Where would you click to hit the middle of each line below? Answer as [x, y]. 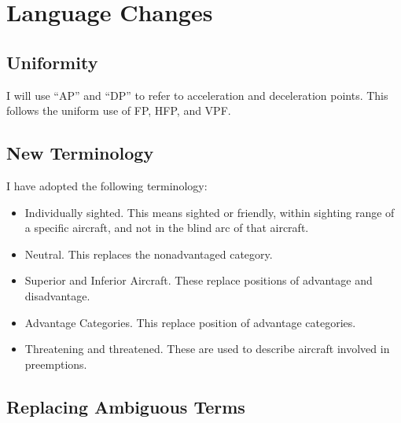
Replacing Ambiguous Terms [126, 406]
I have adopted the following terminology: [107, 185]
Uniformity [52, 62]
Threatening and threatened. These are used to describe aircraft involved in [207, 349]
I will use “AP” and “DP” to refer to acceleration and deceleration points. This [197, 95]
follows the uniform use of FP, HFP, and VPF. [119, 110]
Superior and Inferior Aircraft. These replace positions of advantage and [199, 280]
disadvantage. [57, 295]
